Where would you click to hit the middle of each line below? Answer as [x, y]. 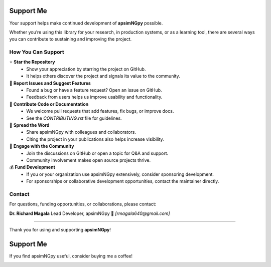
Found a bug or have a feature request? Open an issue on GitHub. [94, 90]
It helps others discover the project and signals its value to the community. [103, 76]
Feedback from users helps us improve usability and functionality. [94, 97]
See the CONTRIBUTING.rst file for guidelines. [74, 118]
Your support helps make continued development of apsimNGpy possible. [86, 23]
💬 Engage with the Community [42, 146]
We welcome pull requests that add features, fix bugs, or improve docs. [100, 111]
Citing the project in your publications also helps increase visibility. [95, 139]
